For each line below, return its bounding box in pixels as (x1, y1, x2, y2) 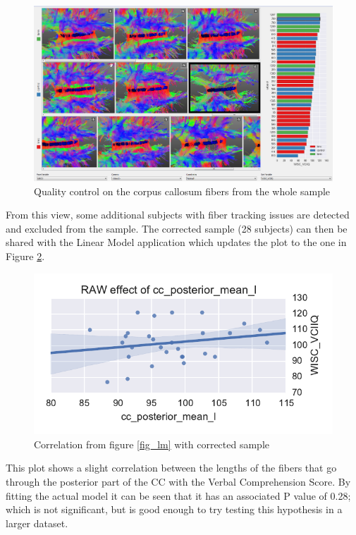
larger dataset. (6, 515, 68, 530)
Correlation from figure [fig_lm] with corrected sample (34, 436, 269, 451)
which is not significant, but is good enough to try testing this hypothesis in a (6, 502, 343, 517)
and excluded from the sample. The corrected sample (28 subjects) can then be (6, 221, 348, 235)
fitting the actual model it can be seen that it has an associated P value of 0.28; (6, 488, 351, 503)
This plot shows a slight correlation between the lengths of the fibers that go (6, 460, 337, 475)
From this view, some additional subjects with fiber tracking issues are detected (6, 207, 350, 222)
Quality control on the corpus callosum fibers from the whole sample (34, 183, 331, 198)
